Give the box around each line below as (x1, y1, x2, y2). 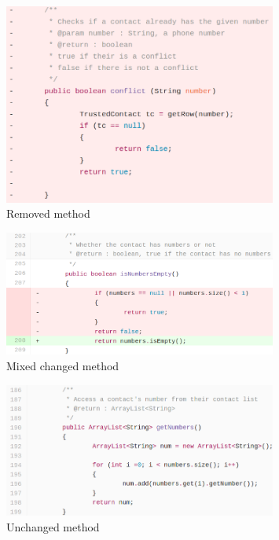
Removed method (6, 205, 90, 222)
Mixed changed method (6, 357, 119, 373)
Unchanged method (6, 518, 100, 534)
